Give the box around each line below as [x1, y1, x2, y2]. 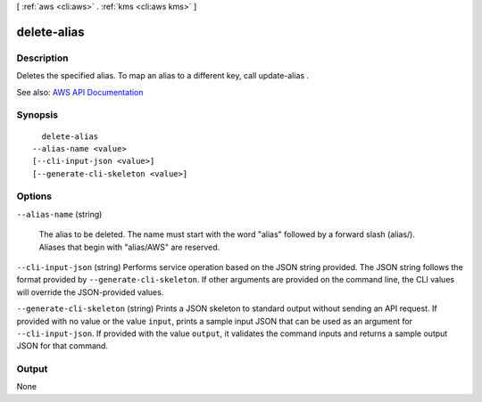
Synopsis [16, 109, 58, 121]
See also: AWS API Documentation [16, 86, 144, 97]
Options [16, 190, 53, 202]
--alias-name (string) [16, 209, 103, 219]
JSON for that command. [16, 340, 109, 351]
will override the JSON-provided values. [16, 286, 164, 298]
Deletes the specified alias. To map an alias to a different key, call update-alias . [16, 70, 310, 81]
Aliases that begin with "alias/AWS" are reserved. [38, 242, 220, 252]
